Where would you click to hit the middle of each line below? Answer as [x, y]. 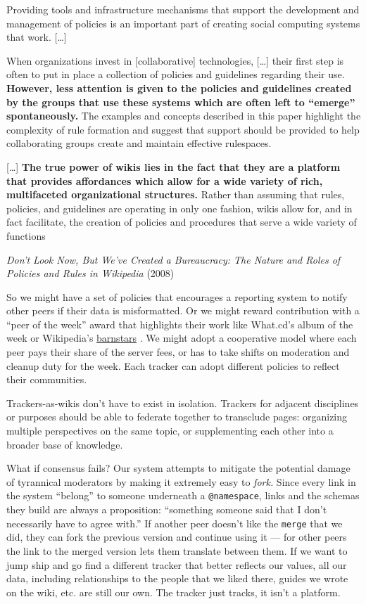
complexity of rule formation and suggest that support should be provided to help [183, 129]
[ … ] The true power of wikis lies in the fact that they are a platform [173, 166]
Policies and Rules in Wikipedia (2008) [90, 273]
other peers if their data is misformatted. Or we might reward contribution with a [183, 310]
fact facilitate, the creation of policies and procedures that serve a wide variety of [182, 222]
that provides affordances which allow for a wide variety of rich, [165, 180]
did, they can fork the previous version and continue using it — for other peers [177, 537]
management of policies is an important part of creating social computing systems [183, 23]
